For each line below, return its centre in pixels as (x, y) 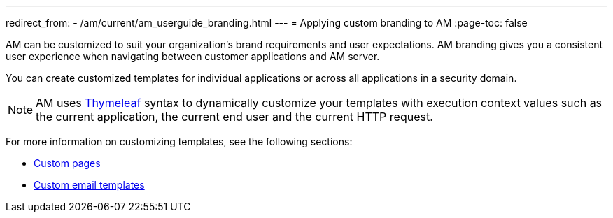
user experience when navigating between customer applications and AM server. (193, 56)
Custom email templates (89, 185)
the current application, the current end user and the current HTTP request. (234, 117)
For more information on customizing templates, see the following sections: (179, 141)
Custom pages (67, 163)
